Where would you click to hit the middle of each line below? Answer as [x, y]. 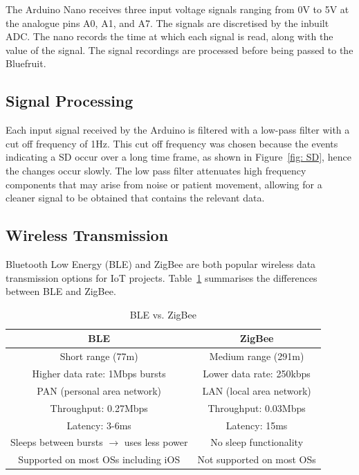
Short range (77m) [99, 356]
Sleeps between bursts [57, 442]
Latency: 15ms [257, 425]
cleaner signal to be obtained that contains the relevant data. [135, 198]
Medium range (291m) [257, 356]
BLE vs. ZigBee [163, 314]
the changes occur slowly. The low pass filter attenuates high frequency [156, 170]
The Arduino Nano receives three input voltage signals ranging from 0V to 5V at [177, 9]
